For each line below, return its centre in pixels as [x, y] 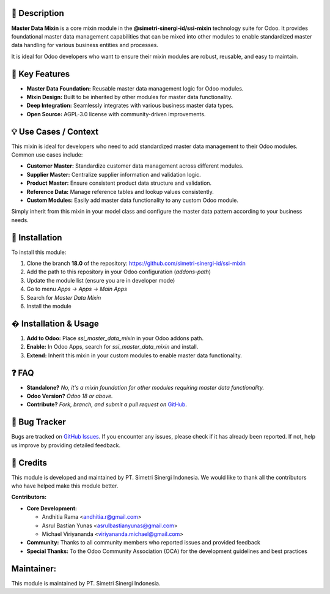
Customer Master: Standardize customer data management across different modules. [135, 166]
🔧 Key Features [41, 74]
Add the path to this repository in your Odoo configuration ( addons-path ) [119, 272]
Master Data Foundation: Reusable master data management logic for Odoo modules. [135, 88]
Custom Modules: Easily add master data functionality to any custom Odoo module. [132, 200]
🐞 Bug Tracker [39, 422]
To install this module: [39, 252]
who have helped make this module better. [65, 486]
